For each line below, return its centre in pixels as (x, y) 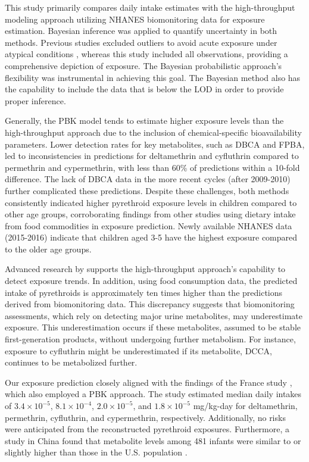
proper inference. (35, 100)
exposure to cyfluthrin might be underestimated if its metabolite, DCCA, (138, 350)
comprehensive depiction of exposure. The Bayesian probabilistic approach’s (143, 65)
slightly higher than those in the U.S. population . (96, 452)
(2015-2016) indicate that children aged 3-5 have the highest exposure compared (151, 237)
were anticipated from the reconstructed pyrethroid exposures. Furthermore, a (147, 429)
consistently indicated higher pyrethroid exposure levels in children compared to (151, 202)
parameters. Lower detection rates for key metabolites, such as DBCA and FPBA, (155, 144)
